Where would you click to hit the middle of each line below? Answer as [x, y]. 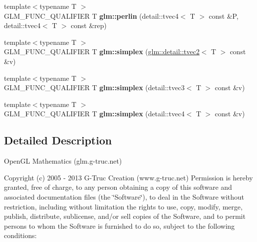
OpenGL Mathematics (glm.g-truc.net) [63, 161]
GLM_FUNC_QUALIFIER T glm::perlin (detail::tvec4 [91, 16]
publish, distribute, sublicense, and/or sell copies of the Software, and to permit [125, 216]
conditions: [21, 235]
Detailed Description [58, 140]
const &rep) [89, 25]
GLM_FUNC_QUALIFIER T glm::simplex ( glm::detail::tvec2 [102, 52]
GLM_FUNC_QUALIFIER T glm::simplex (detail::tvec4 [94, 114]
